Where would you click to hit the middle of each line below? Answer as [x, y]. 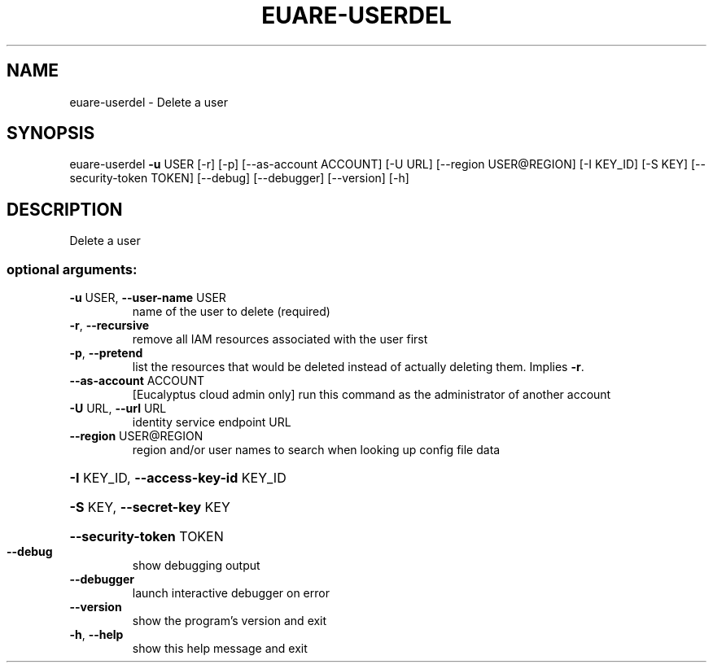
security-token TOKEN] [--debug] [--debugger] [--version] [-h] [239, 178]
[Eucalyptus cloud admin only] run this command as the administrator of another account [372, 395]
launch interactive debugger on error [231, 593]
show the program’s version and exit [230, 621]
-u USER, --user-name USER [148, 298]
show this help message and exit [220, 649]
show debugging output [196, 566]
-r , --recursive [109, 326]
